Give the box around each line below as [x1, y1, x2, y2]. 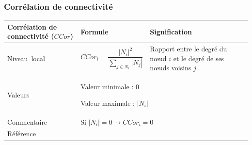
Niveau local [7, 53, 45, 63]
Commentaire [7, 116, 47, 127]
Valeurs [7, 89, 30, 99]
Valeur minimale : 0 [80, 81, 139, 92]
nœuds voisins [150, 63, 191, 73]
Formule [80, 26, 109, 36]
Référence [7, 129, 36, 139]
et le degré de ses [173, 53, 224, 63]
